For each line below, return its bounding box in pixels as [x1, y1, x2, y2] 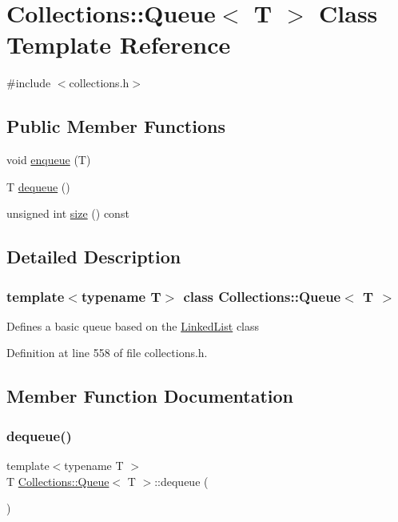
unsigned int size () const [6, 205, 129, 222]
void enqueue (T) [6, 151, 91, 168]
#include [6, 74, 51, 91]
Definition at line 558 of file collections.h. [6, 344, 208, 361]
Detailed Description [6, 244, 181, 269]
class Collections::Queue [183, 286, 341, 306]
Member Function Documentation [6, 383, 294, 408]
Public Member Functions [6, 114, 225, 139]
